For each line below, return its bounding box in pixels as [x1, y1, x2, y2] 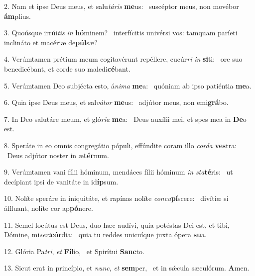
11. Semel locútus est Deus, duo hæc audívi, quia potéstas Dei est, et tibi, [4, 219, 230, 230]
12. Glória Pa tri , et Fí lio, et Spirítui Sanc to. [4, 246, 144, 256]
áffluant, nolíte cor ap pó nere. [4, 202, 93, 213]
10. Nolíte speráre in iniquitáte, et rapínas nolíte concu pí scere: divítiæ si [4, 193, 229, 203]
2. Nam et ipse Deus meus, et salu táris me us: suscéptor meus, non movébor [4, 1, 239, 11]
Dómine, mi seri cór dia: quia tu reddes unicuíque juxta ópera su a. [4, 229, 207, 240]
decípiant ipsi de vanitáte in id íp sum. [4, 176, 119, 186]
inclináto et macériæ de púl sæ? [4, 37, 98, 47]
